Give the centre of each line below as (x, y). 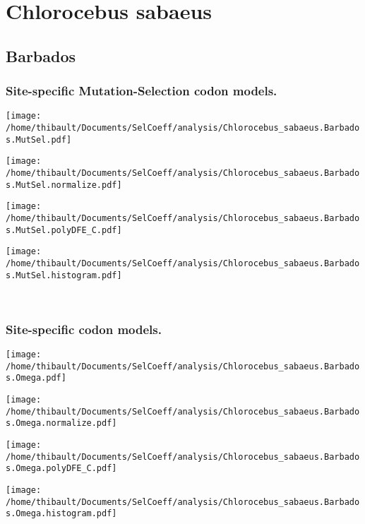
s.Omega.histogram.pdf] (61, 514)
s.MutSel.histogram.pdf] (64, 275)
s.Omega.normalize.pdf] (61, 423)
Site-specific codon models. (84, 329)
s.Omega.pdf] (36, 378)
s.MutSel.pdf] (39, 139)
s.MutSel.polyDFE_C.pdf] (64, 230)
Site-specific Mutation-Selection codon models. (142, 91)
